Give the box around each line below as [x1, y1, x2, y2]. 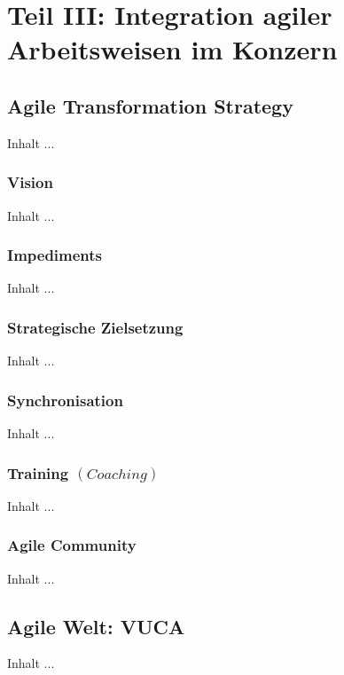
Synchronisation [7, 389, 123, 411]
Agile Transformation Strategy [7, 91, 293, 119]
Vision [7, 171, 53, 193]
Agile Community [7, 534, 137, 556]
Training [7, 461, 69, 483]
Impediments [7, 244, 103, 266]
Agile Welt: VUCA [7, 612, 185, 640]
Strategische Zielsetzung [7, 316, 184, 338]
